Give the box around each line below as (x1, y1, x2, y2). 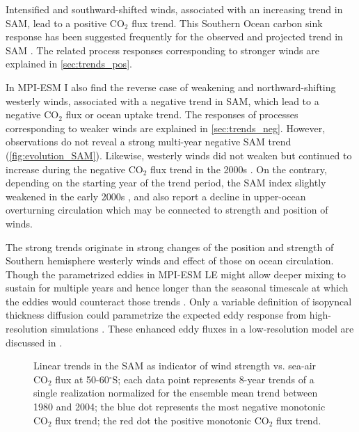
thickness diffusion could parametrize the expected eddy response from (6, 307, 307, 322)
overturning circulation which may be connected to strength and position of (6, 202, 328, 217)
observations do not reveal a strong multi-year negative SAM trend (6, 134, 292, 149)
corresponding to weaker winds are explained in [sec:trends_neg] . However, (6, 120, 326, 135)
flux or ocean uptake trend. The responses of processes (65, 107, 298, 122)
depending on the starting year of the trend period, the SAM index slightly (6, 175, 326, 190)
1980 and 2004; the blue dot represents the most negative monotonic (33, 399, 326, 414)
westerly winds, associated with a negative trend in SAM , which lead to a (6, 93, 319, 108)
